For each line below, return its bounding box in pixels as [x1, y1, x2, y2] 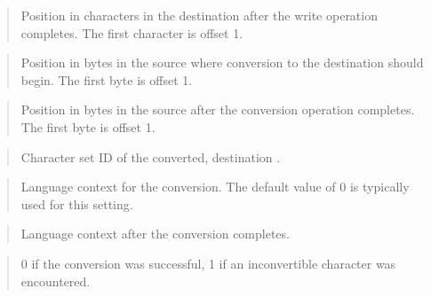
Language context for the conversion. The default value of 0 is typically [20, 177, 410, 196]
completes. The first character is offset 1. [20, 23, 243, 42]
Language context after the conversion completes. [20, 224, 290, 243]
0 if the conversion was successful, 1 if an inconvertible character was [20, 254, 396, 272]
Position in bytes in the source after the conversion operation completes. [20, 100, 415, 119]
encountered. [20, 271, 91, 290]
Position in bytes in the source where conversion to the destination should [20, 53, 424, 72]
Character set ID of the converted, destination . [20, 147, 281, 166]
